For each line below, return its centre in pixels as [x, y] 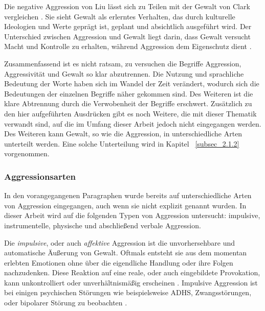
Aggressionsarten [40, 176]
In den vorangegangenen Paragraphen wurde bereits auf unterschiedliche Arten [128, 195]
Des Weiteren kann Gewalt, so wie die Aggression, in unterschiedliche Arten [123, 134]
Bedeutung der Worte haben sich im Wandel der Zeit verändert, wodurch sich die [132, 83]
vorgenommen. [27, 153]
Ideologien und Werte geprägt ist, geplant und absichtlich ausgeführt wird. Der [128, 26]
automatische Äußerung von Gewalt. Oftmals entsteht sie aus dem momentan [126, 253]
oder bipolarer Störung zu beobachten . [66, 303]
